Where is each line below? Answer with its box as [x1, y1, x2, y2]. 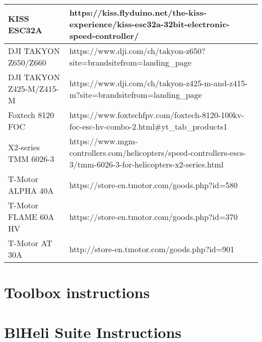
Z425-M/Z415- [8, 83, 59, 94]
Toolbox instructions [4, 282, 150, 303]
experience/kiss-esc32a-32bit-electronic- [69, 18, 230, 30]
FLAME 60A [8, 211, 54, 222]
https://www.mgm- [69, 135, 138, 147]
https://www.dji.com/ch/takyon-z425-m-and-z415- [69, 77, 248, 89]
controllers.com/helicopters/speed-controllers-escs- [69, 147, 246, 158]
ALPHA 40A [8, 185, 54, 196]
